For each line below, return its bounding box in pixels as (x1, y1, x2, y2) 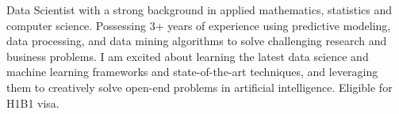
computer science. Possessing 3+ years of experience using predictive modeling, (6, 17, 391, 33)
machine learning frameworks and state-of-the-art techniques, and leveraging (6, 63, 378, 80)
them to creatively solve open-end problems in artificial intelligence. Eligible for (6, 78, 393, 95)
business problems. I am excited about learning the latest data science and (6, 47, 369, 64)
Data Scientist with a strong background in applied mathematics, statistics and (6, 2, 393, 17)
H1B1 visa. (6, 94, 59, 111)
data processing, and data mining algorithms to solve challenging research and (6, 32, 387, 49)
